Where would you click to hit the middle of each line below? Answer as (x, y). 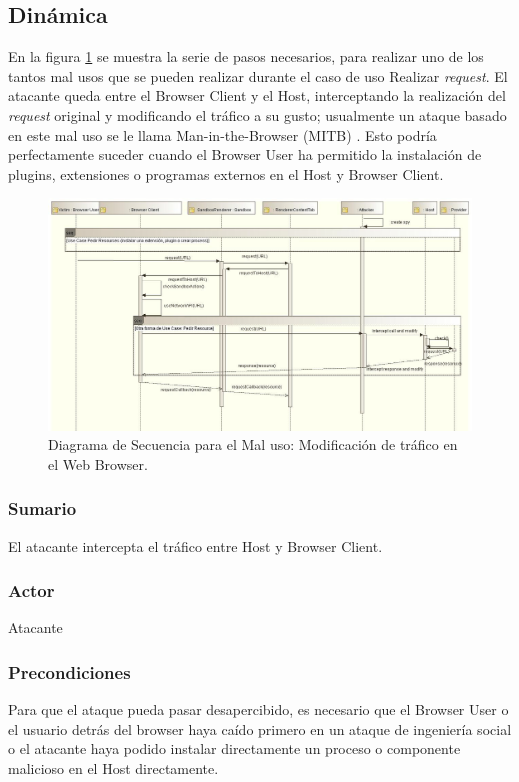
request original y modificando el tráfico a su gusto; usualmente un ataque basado (257, 114)
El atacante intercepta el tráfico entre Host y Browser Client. (195, 545)
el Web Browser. (98, 463)
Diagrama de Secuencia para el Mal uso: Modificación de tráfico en (253, 444)
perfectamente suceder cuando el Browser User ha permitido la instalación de (245, 154)
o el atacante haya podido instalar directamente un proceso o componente (234, 748)
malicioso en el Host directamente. (113, 768)
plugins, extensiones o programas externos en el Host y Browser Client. (226, 173)
